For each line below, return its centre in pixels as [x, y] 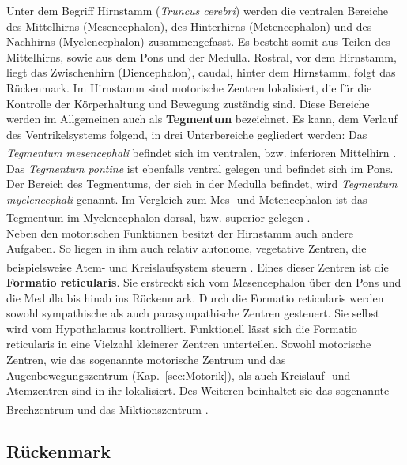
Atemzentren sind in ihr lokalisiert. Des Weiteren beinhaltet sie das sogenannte [198, 390]
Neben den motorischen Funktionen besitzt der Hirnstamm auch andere [180, 232]
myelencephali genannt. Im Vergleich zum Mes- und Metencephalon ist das [187, 199]
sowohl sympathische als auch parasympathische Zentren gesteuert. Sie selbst [193, 313]
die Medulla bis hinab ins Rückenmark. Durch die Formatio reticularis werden [195, 297]
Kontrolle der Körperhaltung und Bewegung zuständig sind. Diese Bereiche [188, 103]
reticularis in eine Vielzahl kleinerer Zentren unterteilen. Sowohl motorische [189, 344]
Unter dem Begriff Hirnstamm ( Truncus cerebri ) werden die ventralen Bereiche [197, 10]
